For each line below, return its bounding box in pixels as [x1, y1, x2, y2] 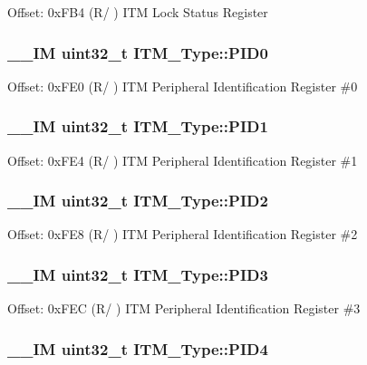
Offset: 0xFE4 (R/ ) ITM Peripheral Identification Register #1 [7, 150, 358, 169]
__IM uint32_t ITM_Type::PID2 [7, 189, 268, 212]
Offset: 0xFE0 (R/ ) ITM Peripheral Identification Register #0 [7, 76, 358, 95]
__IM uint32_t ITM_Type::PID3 [7, 263, 268, 285]
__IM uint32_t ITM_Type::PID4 [7, 337, 268, 360]
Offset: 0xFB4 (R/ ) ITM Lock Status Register [7, 3, 268, 21]
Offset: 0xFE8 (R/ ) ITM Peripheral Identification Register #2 [7, 225, 358, 244]
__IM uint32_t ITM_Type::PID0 [7, 41, 268, 63]
